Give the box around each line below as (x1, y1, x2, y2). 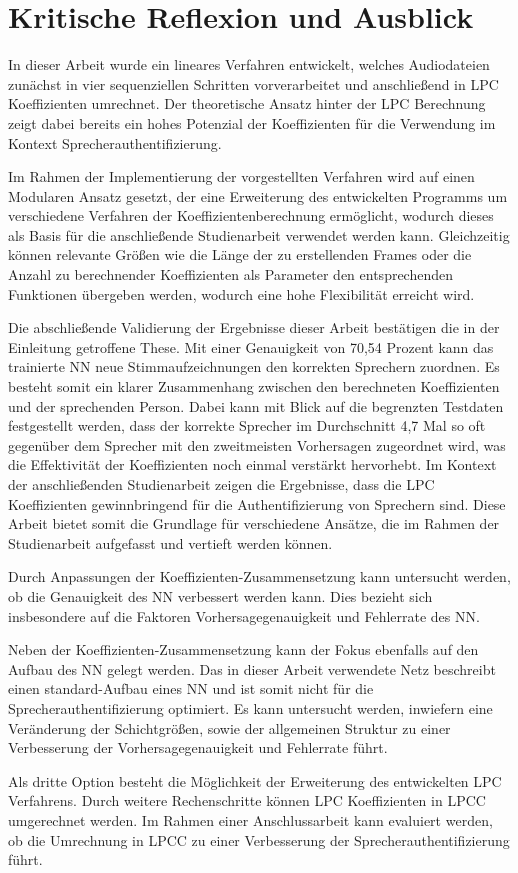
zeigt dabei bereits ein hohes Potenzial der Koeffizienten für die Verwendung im (8, 112, 496, 133)
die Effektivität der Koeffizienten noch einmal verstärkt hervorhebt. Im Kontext (8, 454, 497, 475)
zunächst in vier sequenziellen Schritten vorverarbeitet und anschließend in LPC (8, 73, 499, 94)
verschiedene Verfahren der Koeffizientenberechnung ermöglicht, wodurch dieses (8, 205, 494, 226)
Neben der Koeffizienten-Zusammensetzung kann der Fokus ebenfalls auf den (8, 639, 479, 660)
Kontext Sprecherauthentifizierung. (8, 132, 222, 153)
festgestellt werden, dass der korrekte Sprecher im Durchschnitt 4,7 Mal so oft (8, 415, 486, 436)
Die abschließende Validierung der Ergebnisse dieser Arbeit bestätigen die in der (8, 317, 500, 338)
